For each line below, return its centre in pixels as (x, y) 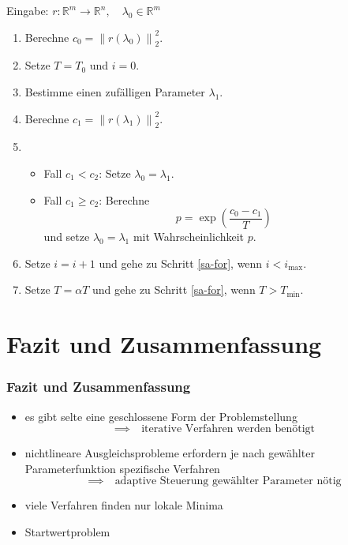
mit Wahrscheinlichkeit (189, 237)
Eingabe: (28, 10)
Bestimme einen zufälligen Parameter (115, 91)
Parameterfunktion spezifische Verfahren (122, 468)
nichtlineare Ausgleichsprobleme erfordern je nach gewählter (170, 453)
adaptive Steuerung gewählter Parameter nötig (228, 481)
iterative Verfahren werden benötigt (228, 429)
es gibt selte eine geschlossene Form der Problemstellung (161, 416)
